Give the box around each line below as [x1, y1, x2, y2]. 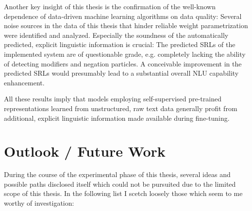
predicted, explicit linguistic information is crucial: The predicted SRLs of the [4, 39, 235, 49]
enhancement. [4, 77, 45, 87]
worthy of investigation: [4, 198, 74, 208]
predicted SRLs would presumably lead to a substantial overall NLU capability [4, 68, 239, 78]
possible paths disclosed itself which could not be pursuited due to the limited [4, 179, 236, 189]
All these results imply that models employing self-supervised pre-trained [4, 94, 221, 104]
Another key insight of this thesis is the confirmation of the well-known [4, 1, 216, 11]
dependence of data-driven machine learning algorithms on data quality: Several [4, 11, 242, 21]
